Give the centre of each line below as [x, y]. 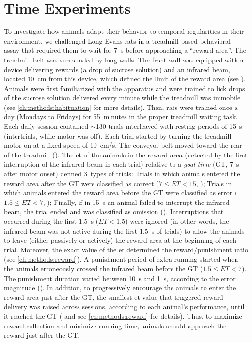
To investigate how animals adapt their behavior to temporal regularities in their [124, 31]
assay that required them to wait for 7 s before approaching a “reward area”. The [125, 50]
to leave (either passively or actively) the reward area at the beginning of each [120, 240]
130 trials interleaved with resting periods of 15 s [169, 126]
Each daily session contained [46, 126]
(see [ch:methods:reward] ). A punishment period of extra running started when [121, 259]
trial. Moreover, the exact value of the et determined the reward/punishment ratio [126, 249]
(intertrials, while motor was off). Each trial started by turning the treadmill [118, 135]
